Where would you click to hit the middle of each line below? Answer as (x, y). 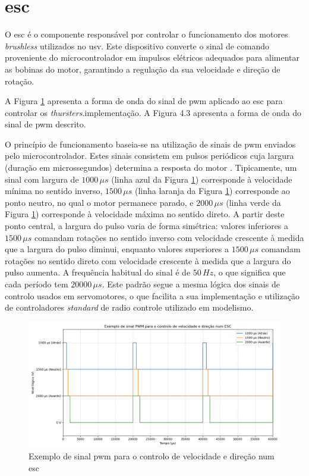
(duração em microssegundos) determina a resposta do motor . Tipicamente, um (151, 167)
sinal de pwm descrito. (45, 124)
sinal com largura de (42, 179)
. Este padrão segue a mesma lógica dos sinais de (191, 284)
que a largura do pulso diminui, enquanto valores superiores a (117, 249)
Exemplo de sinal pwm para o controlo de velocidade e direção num (152, 456)
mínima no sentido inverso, (54, 191)
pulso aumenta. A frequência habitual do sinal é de (98, 272)
